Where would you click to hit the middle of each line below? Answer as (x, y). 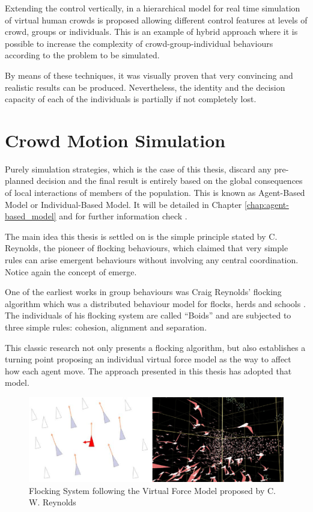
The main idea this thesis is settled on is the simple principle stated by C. (141, 236)
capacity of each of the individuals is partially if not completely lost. (131, 99)
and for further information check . (123, 216)
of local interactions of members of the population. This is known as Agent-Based (155, 193)
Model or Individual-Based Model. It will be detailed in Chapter (123, 204)
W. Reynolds (53, 502)
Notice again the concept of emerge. (71, 271)
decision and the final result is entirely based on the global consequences (169, 181)
